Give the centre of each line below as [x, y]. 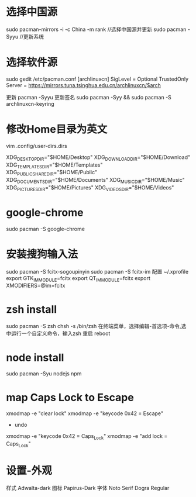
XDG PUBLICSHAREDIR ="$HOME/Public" [52, 173]
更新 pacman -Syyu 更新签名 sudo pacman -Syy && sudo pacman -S [89, 97]
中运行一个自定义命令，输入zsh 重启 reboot [58, 333]
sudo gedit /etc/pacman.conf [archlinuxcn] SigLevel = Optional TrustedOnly [97, 79]
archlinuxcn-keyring [30, 103]
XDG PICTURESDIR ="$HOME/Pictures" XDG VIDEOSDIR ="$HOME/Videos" [90, 188]
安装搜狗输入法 [42, 254]
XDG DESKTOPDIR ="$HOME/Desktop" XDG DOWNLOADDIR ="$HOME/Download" [98, 158]
